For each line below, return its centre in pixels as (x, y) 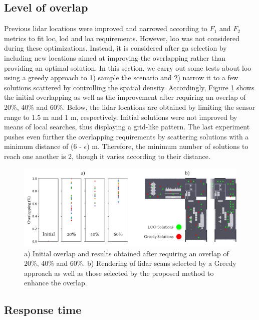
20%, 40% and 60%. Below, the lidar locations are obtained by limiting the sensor (130, 107)
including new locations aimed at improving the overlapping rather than (115, 57)
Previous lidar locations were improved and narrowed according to (106, 28)
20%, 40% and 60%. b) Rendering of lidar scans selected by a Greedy (130, 263)
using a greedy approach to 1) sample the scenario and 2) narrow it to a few (121, 77)
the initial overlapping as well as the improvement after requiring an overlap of (125, 97)
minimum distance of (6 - (43, 146)
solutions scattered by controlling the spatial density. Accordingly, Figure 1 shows (129, 87)
